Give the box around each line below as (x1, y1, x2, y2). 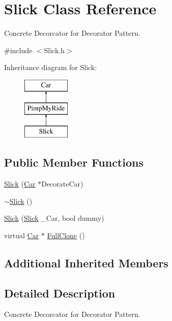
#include (4, 44, 33, 55)
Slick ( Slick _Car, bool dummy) (4, 213, 104, 223)
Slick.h (44, 44, 65, 55)
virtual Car (4, 230, 39, 240)
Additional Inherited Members (4, 255, 168, 270)
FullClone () (47, 230, 85, 240)
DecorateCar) (41, 178, 83, 189)
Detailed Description (4, 285, 116, 301)
